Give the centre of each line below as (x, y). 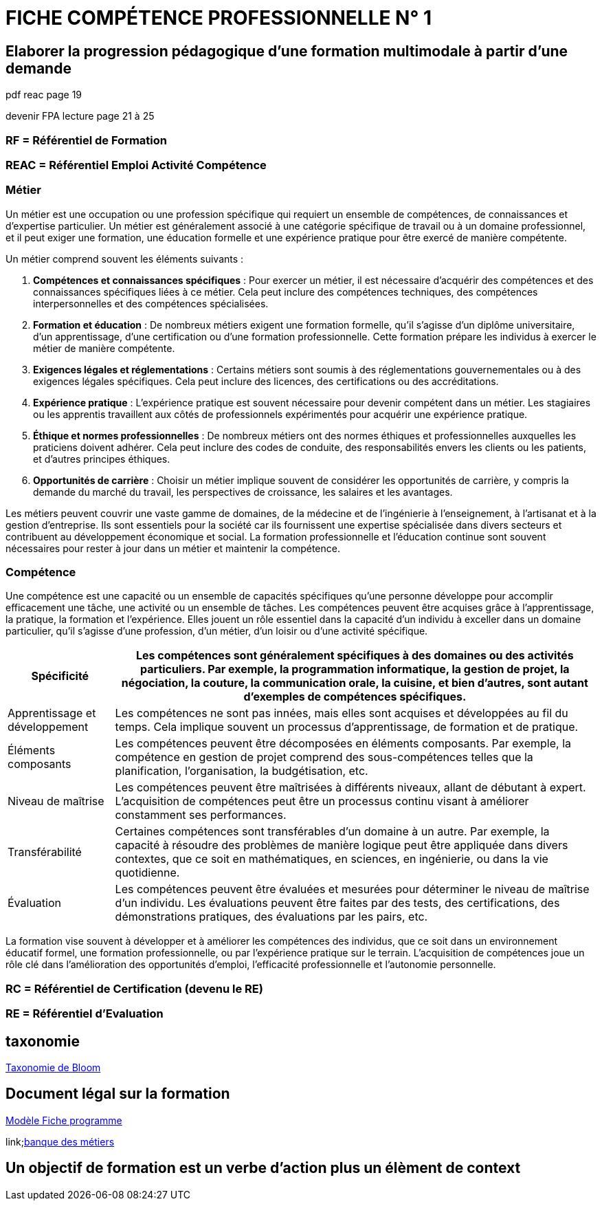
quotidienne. (147, 873)
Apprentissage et (52, 713)
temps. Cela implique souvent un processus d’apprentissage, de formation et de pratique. (347, 727)
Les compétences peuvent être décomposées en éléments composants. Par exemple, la (343, 744)
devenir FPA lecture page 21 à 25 (80, 116)
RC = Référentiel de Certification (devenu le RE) (134, 988)
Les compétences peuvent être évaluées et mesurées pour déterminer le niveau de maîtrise (352, 889)
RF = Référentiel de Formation (87, 140)
